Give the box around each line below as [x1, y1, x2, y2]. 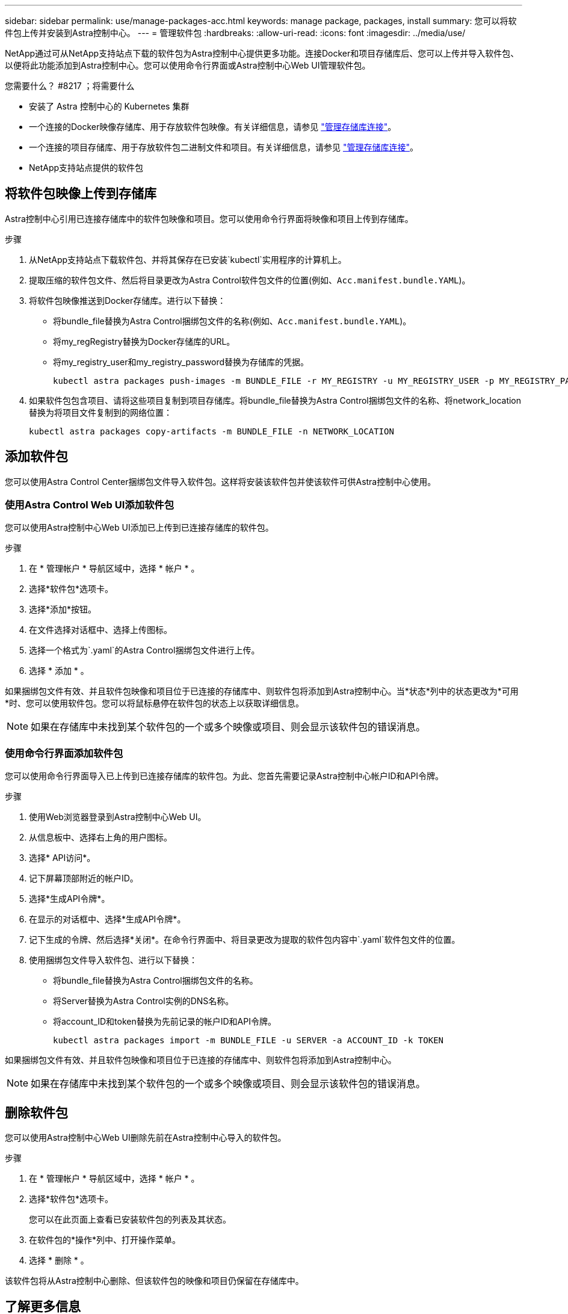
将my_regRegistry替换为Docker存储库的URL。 [53, 336, 235, 347]
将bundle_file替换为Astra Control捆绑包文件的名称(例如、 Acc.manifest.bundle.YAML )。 [53, 315, 412, 326]
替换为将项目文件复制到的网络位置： [29, 407, 172, 418]
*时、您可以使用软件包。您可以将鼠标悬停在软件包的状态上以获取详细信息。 [5, 698, 304, 709]
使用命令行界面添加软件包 [5, 747, 123, 759]
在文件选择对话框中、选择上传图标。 [29, 625, 172, 635]
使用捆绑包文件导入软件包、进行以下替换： [29, 955, 197, 966]
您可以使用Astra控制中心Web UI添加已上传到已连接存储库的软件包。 [5, 522, 274, 533]
